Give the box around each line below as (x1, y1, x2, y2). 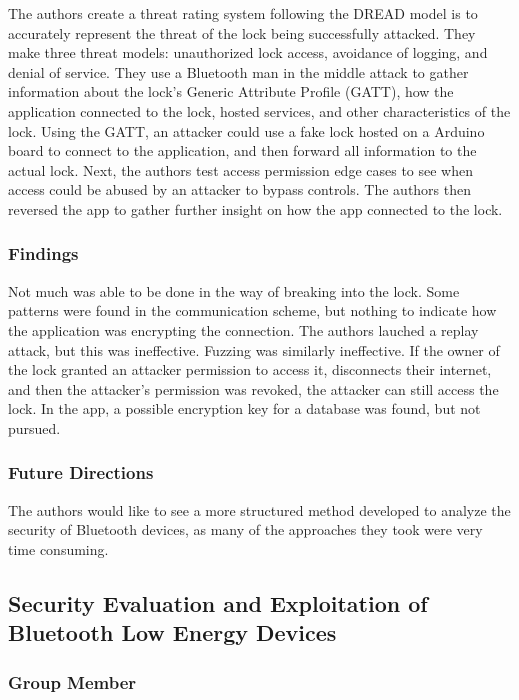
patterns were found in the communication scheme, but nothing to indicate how (8, 300, 497, 321)
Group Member (8, 669, 137, 694)
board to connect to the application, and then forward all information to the (8, 140, 477, 161)
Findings (8, 241, 79, 266)
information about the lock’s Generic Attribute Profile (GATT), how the (8, 81, 454, 102)
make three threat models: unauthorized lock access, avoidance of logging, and (8, 42, 488, 63)
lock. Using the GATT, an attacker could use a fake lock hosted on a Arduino (8, 120, 485, 141)
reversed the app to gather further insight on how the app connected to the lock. (8, 198, 503, 219)
